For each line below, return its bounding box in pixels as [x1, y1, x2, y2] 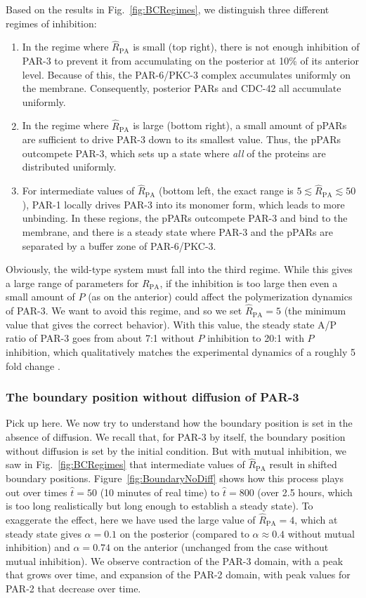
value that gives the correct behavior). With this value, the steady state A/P [6, 317, 337, 331]
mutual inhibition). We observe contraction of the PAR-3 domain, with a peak [6, 553, 344, 568]
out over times [6, 484, 67, 499]
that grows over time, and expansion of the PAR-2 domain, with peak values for [6, 567, 351, 582]
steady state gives [6, 526, 81, 540]
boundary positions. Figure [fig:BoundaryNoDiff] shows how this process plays [6, 470, 344, 485]
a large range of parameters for [6, 275, 139, 290]
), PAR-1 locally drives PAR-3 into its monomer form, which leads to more [22, 197, 345, 211]
